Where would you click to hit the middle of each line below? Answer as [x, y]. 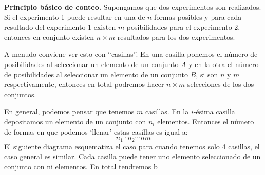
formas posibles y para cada [198, 17]
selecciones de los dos [221, 84]
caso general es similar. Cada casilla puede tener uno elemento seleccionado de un [132, 156]
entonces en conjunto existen [49, 37]
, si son [207, 74]
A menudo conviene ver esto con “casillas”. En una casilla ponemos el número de [131, 54]
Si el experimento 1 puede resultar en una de [75, 17]
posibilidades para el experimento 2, [183, 27]
